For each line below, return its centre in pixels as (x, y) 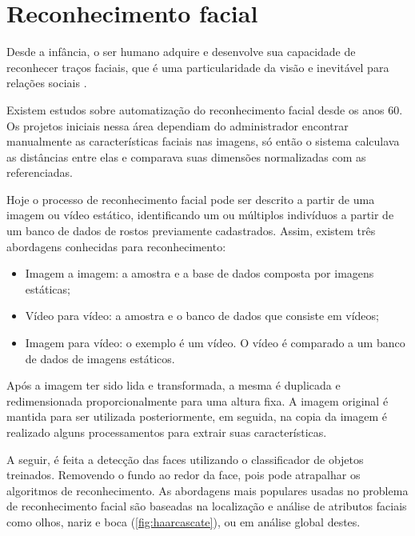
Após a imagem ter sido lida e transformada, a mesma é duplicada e (174, 385)
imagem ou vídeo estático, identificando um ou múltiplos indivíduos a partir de (200, 215)
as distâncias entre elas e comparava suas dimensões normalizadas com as (186, 156)
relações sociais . (47, 83)
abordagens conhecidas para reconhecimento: (116, 246)
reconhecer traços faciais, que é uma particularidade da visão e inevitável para (198, 67)
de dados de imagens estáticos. (100, 358)
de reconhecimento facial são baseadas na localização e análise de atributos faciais (207, 506)
